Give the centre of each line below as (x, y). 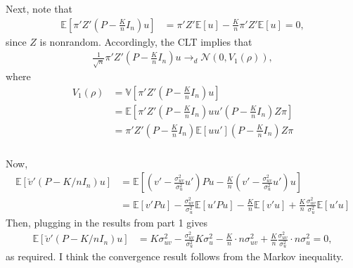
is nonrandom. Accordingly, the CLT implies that (146, 41)
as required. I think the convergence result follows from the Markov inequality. (175, 256)
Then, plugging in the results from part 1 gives (107, 222)
